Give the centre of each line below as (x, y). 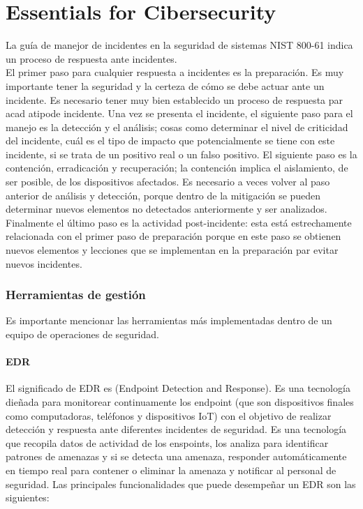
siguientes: (28, 497)
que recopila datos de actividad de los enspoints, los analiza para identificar (167, 442)
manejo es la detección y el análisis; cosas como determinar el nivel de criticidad (177, 127)
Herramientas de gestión (76, 295)
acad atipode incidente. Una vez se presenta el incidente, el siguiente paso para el (179, 113)
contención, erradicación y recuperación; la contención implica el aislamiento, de (177, 168)
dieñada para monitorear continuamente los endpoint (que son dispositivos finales (180, 402)
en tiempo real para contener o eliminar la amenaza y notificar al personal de (171, 470)
